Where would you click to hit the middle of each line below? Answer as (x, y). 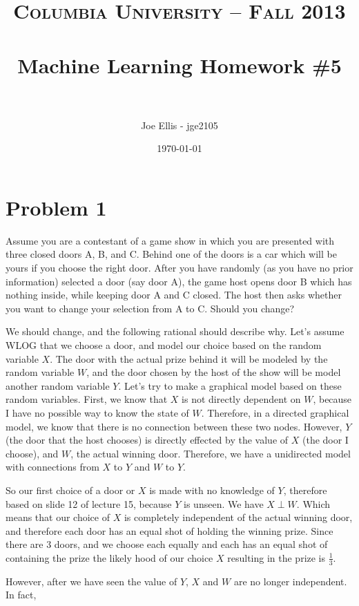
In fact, (21, 595)
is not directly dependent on (241, 399)
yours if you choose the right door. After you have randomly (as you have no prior (179, 267)
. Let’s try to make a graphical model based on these (230, 385)
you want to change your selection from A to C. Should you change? (150, 308)
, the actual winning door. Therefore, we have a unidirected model (211, 453)
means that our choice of (58, 517)
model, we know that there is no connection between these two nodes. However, (174, 426)
